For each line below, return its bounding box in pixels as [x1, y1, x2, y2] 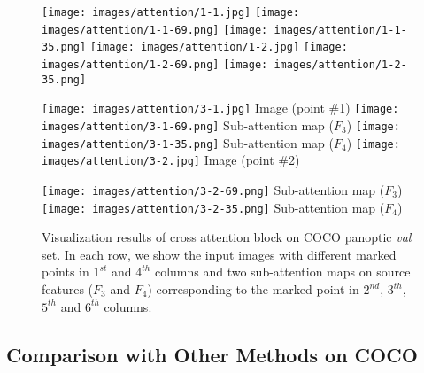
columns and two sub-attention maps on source [154, 262, 411, 281]
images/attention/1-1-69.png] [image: [42, 23, 268, 36]
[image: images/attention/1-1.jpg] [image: [42, 6, 300, 19]
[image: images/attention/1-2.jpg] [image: [89, 41, 348, 54]
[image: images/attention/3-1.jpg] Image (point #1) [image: [42, 98, 399, 117]
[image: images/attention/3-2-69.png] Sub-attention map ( [42, 180, 385, 198]
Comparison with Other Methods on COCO [6, 340, 418, 368]
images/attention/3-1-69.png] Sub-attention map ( [42, 115, 334, 134]
